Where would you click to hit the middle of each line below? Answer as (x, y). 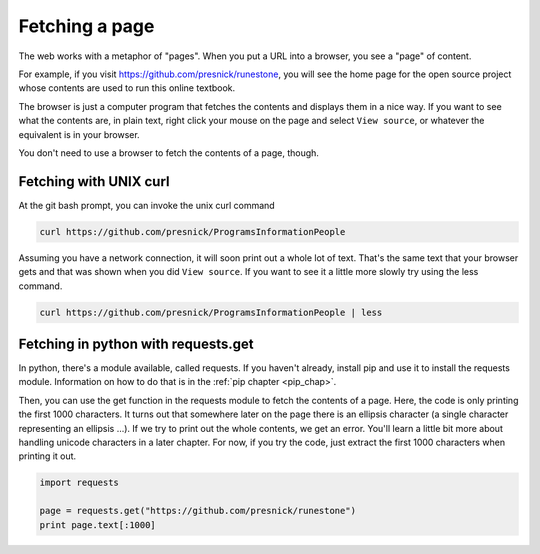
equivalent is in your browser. (79, 134)
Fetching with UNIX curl (94, 181)
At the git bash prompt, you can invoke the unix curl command (146, 205)
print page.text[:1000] (98, 524)
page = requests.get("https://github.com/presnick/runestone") (198, 511)
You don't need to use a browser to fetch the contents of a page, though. (169, 152)
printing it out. (47, 456)
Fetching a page (86, 26)
